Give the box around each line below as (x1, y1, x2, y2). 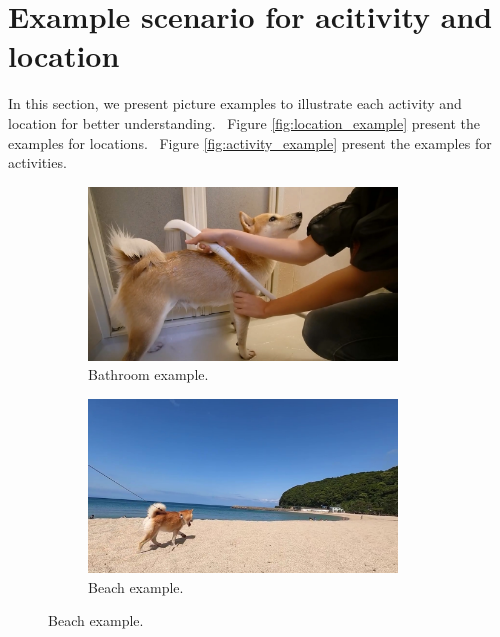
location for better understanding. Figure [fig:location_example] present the (8, 112, 480, 133)
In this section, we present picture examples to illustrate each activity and (8, 93, 462, 114)
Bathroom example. (88, 364, 209, 385)
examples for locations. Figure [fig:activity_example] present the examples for (8, 132, 492, 153)
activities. (8, 152, 67, 173)
